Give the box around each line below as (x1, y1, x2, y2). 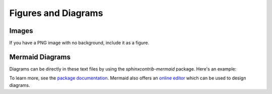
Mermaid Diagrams (9, 52, 71, 61)
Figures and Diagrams (9, 7, 103, 18)
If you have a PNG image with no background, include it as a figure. (9, 40, 150, 46)
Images (9, 26, 33, 35)
